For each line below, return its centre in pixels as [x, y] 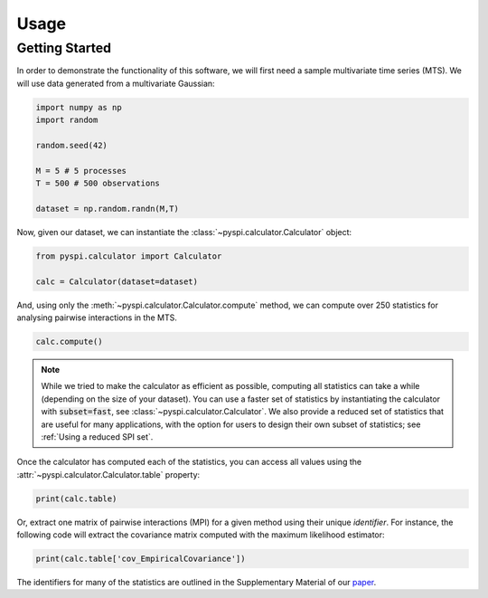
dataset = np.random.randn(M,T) [108, 209]
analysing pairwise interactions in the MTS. [97, 318]
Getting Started [64, 48]
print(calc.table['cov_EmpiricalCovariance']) [141, 559]
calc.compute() [69, 342]
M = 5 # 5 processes [81, 171]
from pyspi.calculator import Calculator [129, 256]
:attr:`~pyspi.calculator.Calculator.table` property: [108, 474]
